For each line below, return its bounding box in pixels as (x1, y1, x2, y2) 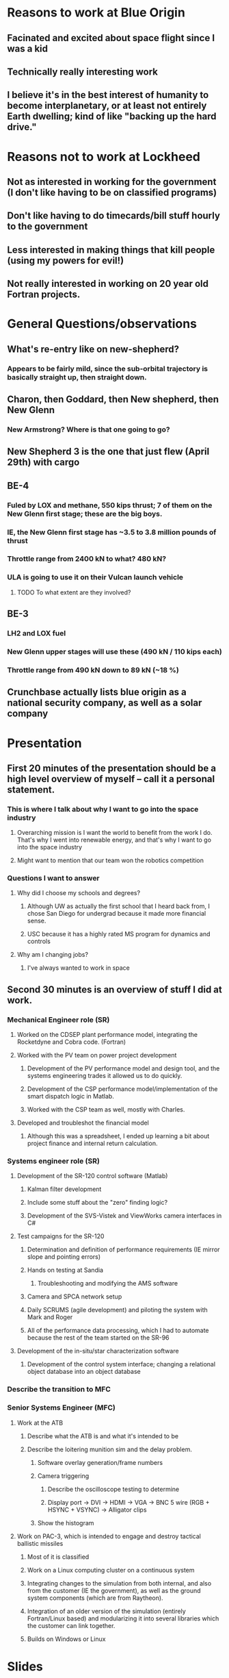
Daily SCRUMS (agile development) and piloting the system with (27, 1306, 208, 1314)
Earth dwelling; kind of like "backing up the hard (7, 111, 217, 123)
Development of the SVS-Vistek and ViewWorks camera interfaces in (27, 1212, 222, 1220)
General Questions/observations (7, 316, 197, 331)
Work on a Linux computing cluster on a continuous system (27, 1566, 195, 1574)
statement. (7, 784, 55, 795)
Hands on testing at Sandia (27, 1266, 104, 1275)
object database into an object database (27, 1368, 142, 1376)
